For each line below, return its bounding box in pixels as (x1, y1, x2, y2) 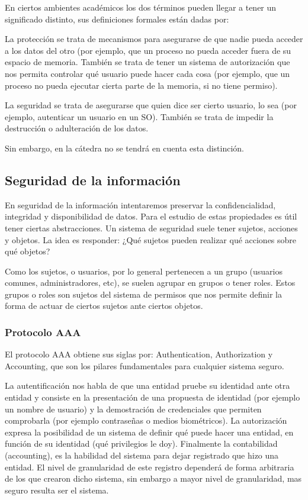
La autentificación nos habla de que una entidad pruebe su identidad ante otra (5, 379, 290, 392)
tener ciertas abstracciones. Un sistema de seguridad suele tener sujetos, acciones (5, 221, 298, 234)
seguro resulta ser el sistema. (5, 483, 109, 496)
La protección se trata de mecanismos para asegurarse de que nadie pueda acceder (5, 33, 303, 45)
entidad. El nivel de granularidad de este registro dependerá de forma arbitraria (5, 460, 294, 473)
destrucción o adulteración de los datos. (5, 122, 149, 134)
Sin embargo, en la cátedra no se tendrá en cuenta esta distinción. (5, 141, 244, 154)
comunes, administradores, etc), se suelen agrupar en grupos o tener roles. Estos (5, 276, 296, 289)
